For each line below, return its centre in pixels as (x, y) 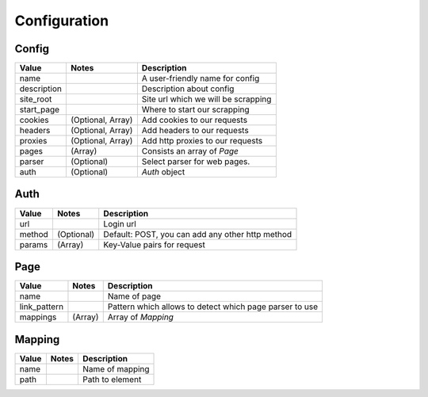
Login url (120, 223)
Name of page (134, 296)
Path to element (112, 379)
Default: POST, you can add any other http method (198, 234)
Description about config (188, 89)
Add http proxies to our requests (202, 141)
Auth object (163, 172)
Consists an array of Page (190, 151)
